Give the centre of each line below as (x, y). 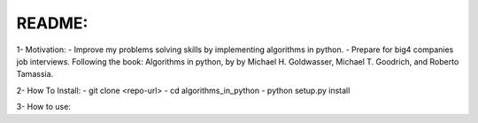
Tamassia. (35, 74)
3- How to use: (43, 107)
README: (52, 23)
